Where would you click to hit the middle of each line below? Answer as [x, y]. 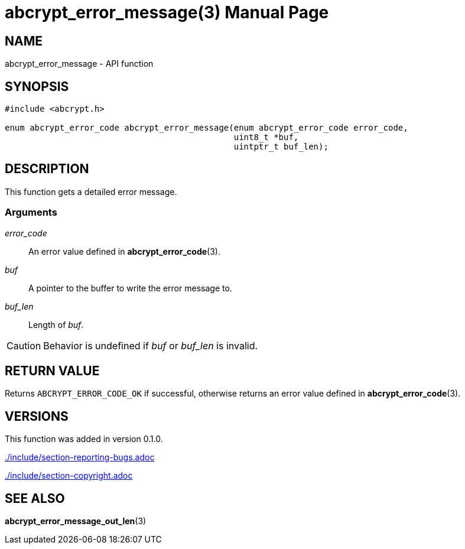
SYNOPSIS [37, 86]
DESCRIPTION [47, 169]
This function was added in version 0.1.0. [84, 439]
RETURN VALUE [52, 371]
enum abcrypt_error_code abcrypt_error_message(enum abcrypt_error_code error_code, [207, 128]
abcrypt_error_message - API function [79, 64]
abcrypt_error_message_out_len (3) [76, 521]
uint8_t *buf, [266, 137]
